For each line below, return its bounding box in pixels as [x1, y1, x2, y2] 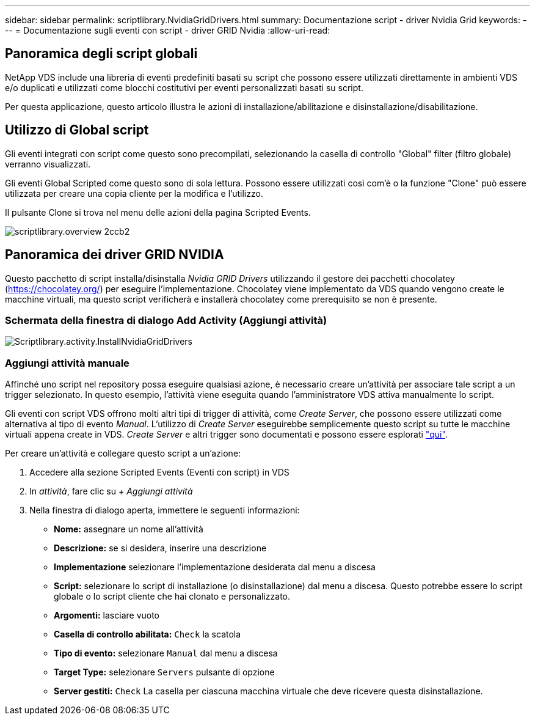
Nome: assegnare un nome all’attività [54, 524, 203, 535]
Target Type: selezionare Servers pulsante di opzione [54, 667, 275, 678]
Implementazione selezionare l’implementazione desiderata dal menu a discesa [54, 562, 376, 573]
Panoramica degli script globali [5, 46, 198, 62]
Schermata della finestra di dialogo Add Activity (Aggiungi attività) [5, 314, 327, 326]
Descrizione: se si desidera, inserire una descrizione [54, 543, 267, 554]
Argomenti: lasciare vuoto [54, 610, 160, 621]
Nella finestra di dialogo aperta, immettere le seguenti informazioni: [29, 505, 300, 516]
